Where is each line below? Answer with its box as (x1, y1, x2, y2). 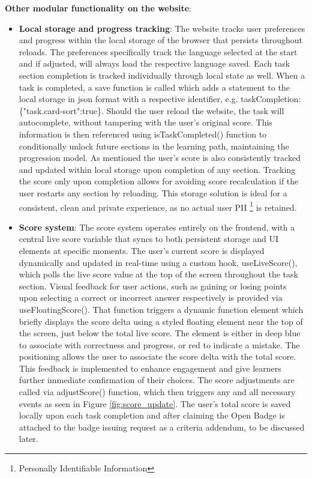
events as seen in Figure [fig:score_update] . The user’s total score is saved (19, 397, 291, 410)
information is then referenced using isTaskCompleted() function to (19, 127, 267, 140)
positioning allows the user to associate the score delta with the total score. (19, 350, 296, 363)
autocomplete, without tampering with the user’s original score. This (19, 116, 272, 129)
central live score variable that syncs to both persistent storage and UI (19, 232, 279, 245)
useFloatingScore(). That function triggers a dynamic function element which (19, 303, 304, 315)
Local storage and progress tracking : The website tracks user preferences (19, 22, 305, 34)
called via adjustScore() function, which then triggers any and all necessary (19, 386, 296, 398)
